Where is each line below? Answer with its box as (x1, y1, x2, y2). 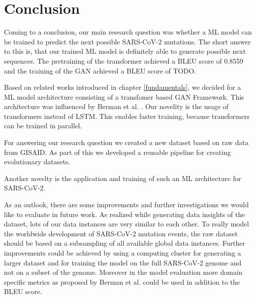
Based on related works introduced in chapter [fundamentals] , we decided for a (4, 82, 241, 92)
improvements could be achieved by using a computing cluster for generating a (4, 248, 241, 258)
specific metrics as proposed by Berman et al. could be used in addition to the (4, 276, 240, 287)
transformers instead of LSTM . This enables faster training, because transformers (4, 111, 250, 121)
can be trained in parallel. (4, 120, 82, 131)
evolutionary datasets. (4, 156, 70, 167)
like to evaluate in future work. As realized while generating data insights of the (4, 209, 245, 219)
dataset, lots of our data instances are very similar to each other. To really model (4, 219, 249, 229)
